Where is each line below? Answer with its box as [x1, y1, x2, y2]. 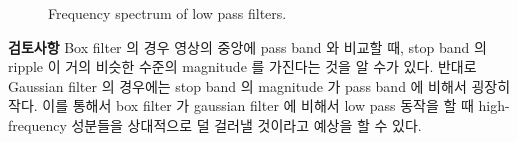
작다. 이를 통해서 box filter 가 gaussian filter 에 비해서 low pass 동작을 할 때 [8, 95, 474, 116]
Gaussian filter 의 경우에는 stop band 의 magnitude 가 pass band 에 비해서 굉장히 [8, 75, 511, 96]
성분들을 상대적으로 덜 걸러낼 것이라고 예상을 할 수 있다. [71, 114, 422, 135]
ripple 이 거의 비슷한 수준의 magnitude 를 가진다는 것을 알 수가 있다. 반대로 [8, 56, 477, 77]
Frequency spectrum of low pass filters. [48, 3, 287, 23]
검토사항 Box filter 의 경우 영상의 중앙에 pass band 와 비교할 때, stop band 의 [8, 36, 487, 57]
